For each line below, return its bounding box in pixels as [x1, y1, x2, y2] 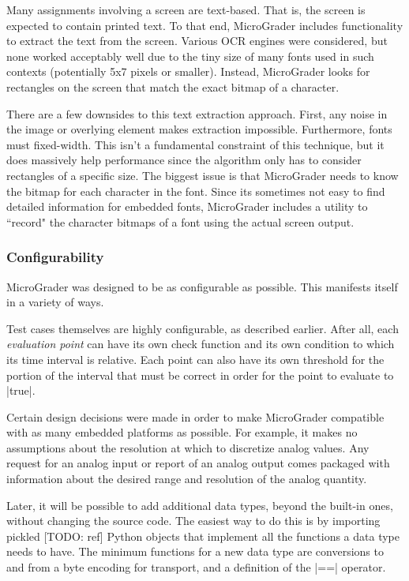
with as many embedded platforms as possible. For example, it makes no [6, 424, 358, 440]
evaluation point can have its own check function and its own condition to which [6, 335, 395, 352]
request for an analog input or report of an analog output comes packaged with [6, 455, 390, 471]
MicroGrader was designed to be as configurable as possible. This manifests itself [6, 278, 398, 294]
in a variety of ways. [6, 294, 104, 310]
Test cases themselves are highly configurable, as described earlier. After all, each [6, 320, 399, 336]
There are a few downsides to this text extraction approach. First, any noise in [6, 105, 388, 122]
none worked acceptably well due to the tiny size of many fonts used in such [6, 47, 374, 64]
